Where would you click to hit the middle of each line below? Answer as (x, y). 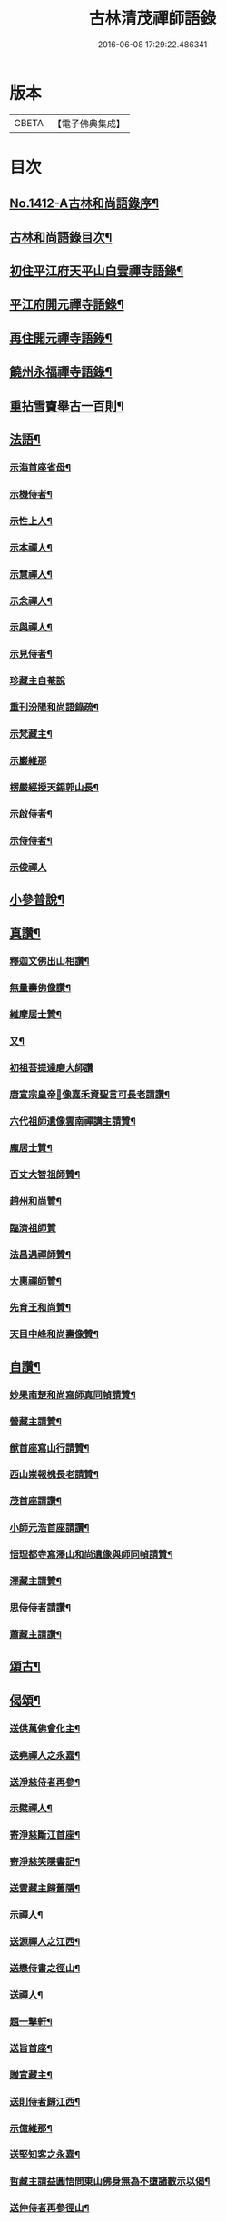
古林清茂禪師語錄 (152, 19)
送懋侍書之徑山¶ (45, 1968)
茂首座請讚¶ (35, 1502)
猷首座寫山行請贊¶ (49, 1448)
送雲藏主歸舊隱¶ (45, 1889)
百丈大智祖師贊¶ (45, 1175)
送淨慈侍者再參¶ (45, 1781)
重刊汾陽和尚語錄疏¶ (54, 708)
